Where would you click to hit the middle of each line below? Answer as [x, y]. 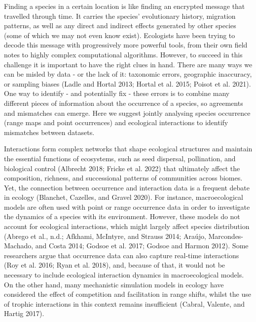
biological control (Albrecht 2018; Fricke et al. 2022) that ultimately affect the [122, 168]
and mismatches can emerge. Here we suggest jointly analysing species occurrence [127, 113]
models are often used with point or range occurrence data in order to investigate [127, 207]
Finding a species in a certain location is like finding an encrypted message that [125, 6]
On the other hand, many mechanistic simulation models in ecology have [114, 284]
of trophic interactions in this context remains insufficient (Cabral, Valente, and [125, 303]
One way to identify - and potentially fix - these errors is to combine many [117, 93]
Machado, [19, 246]
